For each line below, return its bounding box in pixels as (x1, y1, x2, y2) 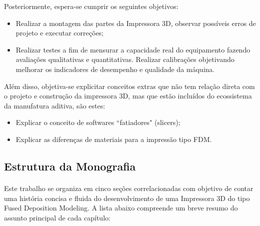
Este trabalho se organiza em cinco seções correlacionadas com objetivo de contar (4, 182, 253, 193)
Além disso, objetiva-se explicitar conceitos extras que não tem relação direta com (4, 80, 255, 91)
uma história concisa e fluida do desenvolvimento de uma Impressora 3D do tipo (4, 192, 250, 203)
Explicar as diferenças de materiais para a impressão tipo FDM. (15, 133, 212, 144)
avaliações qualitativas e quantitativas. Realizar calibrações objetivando (15, 54, 234, 64)
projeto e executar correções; (15, 27, 104, 38)
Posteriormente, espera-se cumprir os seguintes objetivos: (4, 1, 178, 11)
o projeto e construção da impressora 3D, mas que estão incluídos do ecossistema (4, 90, 252, 101)
